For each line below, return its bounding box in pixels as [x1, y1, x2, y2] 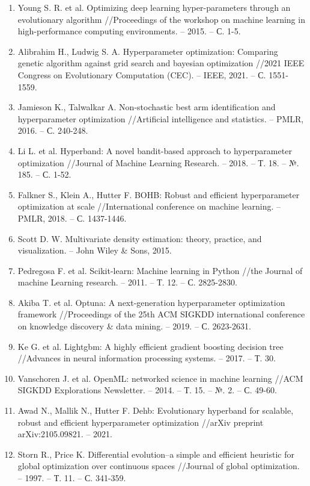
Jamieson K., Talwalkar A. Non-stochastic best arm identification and [17, 101, 276, 113]
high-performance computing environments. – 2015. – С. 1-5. [17, 25, 241, 37]
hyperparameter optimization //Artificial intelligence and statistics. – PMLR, [17, 112, 304, 125]
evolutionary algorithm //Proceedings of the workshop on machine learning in [17, 13, 305, 25]
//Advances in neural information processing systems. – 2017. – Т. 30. [17, 352, 276, 364]
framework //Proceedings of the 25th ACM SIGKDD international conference [17, 308, 305, 320]
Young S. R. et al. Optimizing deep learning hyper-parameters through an [17, 1, 291, 13]
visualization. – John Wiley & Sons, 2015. [17, 244, 172, 257]
